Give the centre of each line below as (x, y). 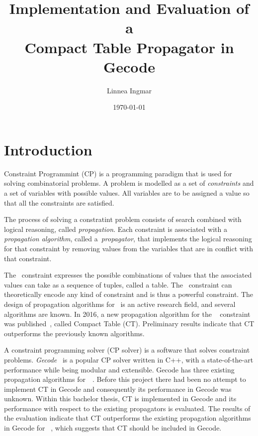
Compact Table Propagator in (129, 47)
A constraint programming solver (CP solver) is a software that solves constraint (127, 350)
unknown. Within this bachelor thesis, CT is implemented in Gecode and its (120, 399)
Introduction (48, 149)
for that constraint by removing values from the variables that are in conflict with (129, 248)
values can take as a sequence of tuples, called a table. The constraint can (118, 284)
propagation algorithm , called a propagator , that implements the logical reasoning (128, 239)
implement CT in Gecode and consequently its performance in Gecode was (118, 389)
